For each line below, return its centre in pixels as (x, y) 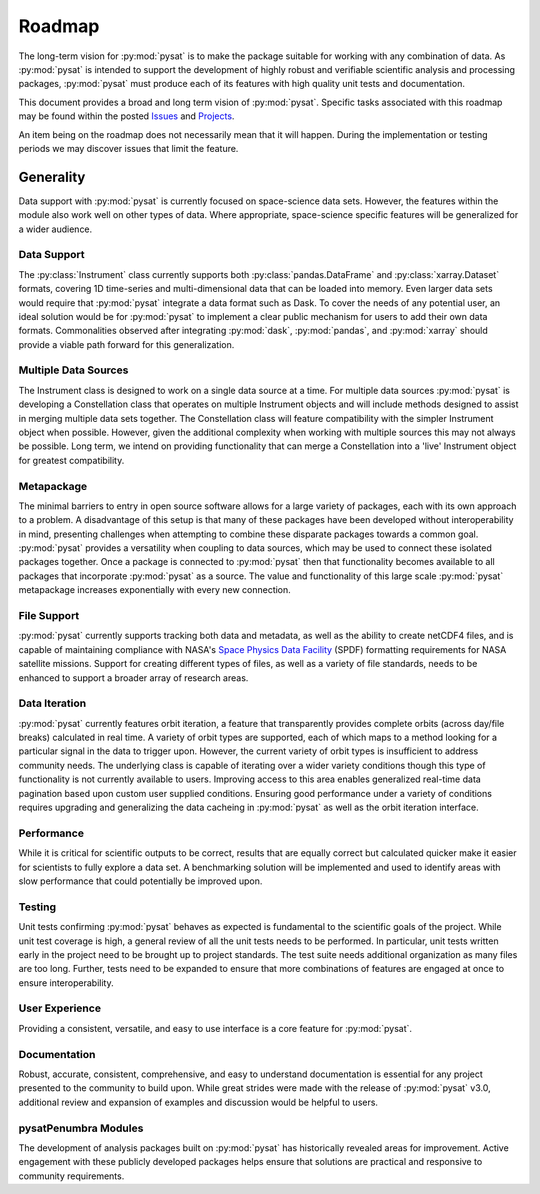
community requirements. (71, 1176)
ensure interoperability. (66, 982)
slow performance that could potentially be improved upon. (140, 881)
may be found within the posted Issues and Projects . (126, 116)
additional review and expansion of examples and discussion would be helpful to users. (198, 1102)
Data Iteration (52, 703)
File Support (49, 616)
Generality (52, 176)
